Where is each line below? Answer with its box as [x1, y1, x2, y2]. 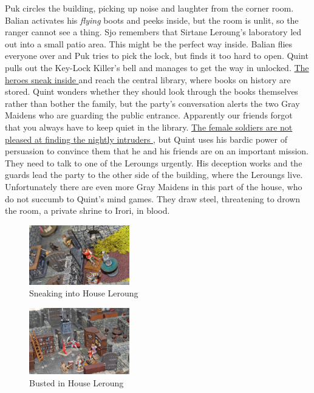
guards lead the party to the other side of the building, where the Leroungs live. [5, 168, 303, 181]
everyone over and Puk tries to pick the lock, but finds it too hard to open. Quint [5, 49, 309, 62]
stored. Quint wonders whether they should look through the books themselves [5, 85, 298, 98]
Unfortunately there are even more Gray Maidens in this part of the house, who [5, 180, 302, 193]
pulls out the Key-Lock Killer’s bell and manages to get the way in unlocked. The [5, 61, 309, 73]
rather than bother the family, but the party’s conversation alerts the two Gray [5, 97, 300, 109]
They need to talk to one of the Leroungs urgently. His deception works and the [5, 156, 302, 169]
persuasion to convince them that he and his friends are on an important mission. [5, 145, 309, 157]
